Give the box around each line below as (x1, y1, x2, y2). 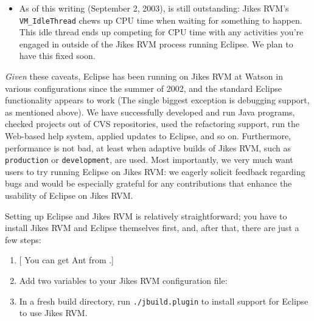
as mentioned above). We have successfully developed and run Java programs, (5, 105, 295, 118)
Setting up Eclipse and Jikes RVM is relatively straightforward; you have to (5, 209, 287, 222)
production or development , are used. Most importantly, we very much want (5, 153, 293, 166)
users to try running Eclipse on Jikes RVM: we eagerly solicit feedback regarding (5, 165, 305, 178)
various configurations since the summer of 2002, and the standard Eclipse (5, 81, 282, 94)
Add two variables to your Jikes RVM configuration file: (19, 274, 228, 286)
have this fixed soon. (19, 49, 96, 62)
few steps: (5, 233, 41, 246)
